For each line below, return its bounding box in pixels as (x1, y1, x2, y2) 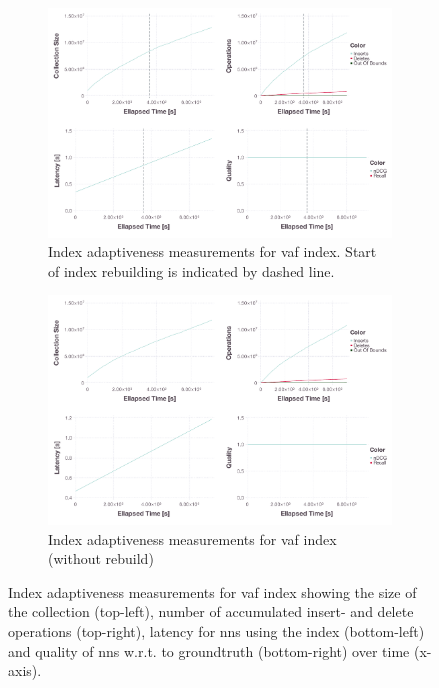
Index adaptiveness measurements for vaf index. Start (48, 241, 377, 262)
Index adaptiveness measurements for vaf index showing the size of (8, 581, 417, 602)
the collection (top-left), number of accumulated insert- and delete (8, 601, 414, 622)
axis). (8, 660, 42, 681)
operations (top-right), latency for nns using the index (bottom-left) (8, 621, 425, 642)
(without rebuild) (48, 548, 154, 569)
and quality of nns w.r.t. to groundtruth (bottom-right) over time (8, 640, 410, 661)
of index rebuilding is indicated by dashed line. (48, 260, 335, 281)
